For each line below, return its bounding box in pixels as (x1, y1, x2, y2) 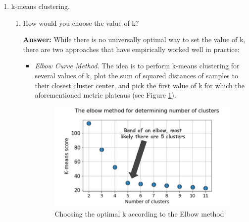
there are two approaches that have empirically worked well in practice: (23, 44, 240, 54)
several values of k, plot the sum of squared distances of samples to (35, 70, 238, 80)
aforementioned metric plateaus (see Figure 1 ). (35, 90, 176, 100)
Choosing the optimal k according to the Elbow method (54, 209, 224, 219)
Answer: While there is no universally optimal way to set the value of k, (23, 34, 246, 45)
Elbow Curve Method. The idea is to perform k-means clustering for (35, 60, 240, 71)
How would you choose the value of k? (23, 17, 139, 28)
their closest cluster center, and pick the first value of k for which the (35, 80, 245, 90)
